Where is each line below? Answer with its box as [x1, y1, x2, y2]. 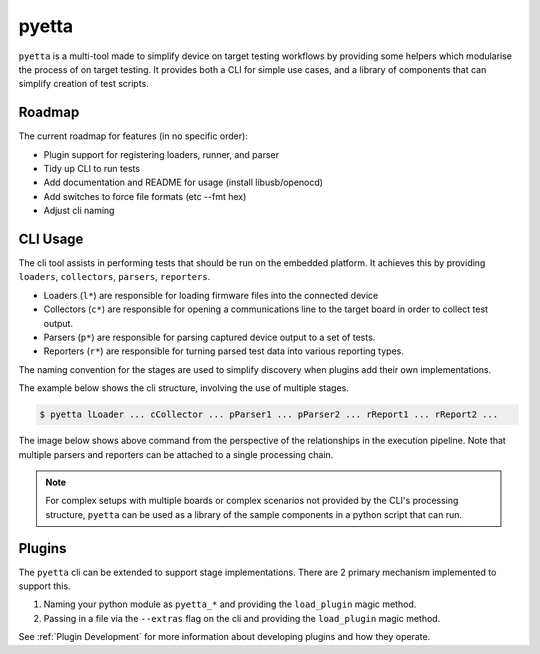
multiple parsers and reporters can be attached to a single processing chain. [18, 448, 334, 460]
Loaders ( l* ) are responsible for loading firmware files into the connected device [43, 289, 379, 301]
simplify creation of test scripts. [18, 78, 149, 90]
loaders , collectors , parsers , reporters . [18, 271, 211, 283]
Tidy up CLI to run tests [43, 163, 140, 175]
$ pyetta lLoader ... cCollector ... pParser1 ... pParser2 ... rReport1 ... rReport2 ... [39, 409, 499, 420]
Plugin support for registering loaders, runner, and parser [43, 148, 280, 160]
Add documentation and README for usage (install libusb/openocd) [43, 176, 324, 189]
